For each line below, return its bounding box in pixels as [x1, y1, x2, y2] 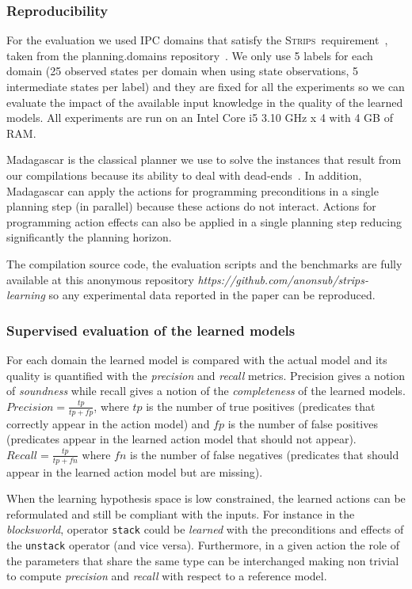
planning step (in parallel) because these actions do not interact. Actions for [6, 198, 376, 215]
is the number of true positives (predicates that [146, 397, 376, 414]
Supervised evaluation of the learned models [6, 320, 296, 340]
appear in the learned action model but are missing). [6, 463, 263, 480]
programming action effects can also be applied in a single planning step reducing [6, 213, 402, 230]
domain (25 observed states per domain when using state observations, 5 [6, 63, 358, 79]
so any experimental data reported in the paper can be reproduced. [48, 287, 376, 303]
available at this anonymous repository [6, 271, 194, 287]
